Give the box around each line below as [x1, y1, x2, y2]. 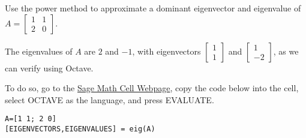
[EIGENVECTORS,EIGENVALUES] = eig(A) [5, 125, 155, 134]
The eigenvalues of [5, 44, 73, 57]
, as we [273, 44, 299, 57]
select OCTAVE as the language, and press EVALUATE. [5, 93, 214, 106]
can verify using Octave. [5, 61, 94, 74]
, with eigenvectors [132, 44, 201, 57]
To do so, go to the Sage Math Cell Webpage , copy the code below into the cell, [5, 82, 299, 94]
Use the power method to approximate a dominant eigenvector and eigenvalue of [5, 2, 301, 14]
